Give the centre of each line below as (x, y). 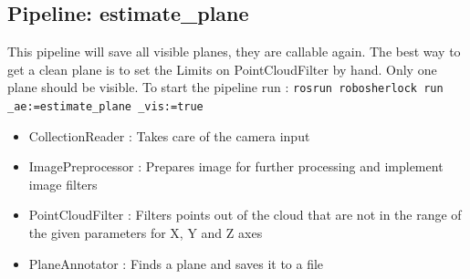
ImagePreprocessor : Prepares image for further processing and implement (236, 166)
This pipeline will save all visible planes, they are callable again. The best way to (234, 52)
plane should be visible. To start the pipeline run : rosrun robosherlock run (225, 87)
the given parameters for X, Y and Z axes (146, 233)
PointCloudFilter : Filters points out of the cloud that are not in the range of (245, 215)
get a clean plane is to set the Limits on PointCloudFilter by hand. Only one (222, 69)
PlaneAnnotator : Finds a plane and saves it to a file (176, 263)
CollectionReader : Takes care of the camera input (169, 135)
